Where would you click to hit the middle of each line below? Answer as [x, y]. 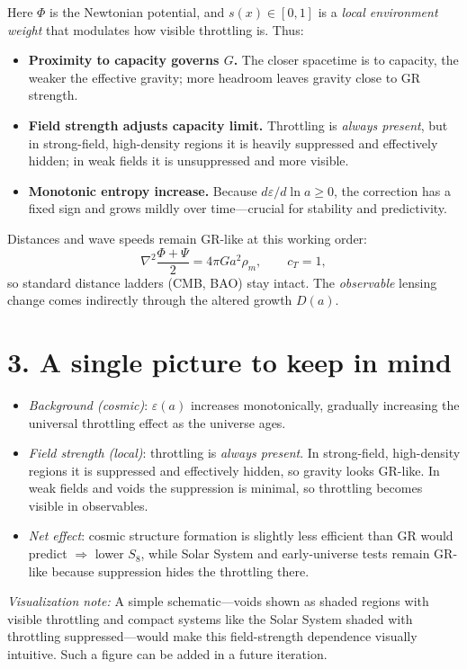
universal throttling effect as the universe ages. [157, 422]
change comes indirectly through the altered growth [150, 300]
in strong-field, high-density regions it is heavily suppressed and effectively [233, 143]
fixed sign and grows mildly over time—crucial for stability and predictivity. [238, 208]
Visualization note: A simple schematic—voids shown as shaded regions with [218, 601]
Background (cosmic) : [88, 404]
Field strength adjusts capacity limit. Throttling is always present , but [238, 125]
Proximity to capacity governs [124, 60]
